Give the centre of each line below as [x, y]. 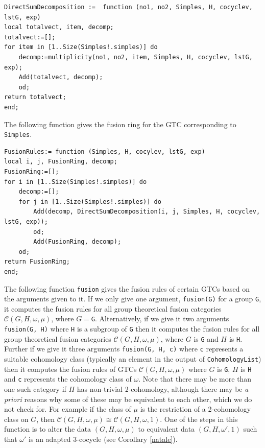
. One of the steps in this [199, 419]
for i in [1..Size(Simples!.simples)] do [76, 182]
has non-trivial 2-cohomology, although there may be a [163, 389]
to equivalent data [166, 429]
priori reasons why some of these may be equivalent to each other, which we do [128, 399]
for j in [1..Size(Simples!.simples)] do [90, 202]
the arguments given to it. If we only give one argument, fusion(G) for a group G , [133, 299]
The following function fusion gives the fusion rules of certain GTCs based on [127, 288]
